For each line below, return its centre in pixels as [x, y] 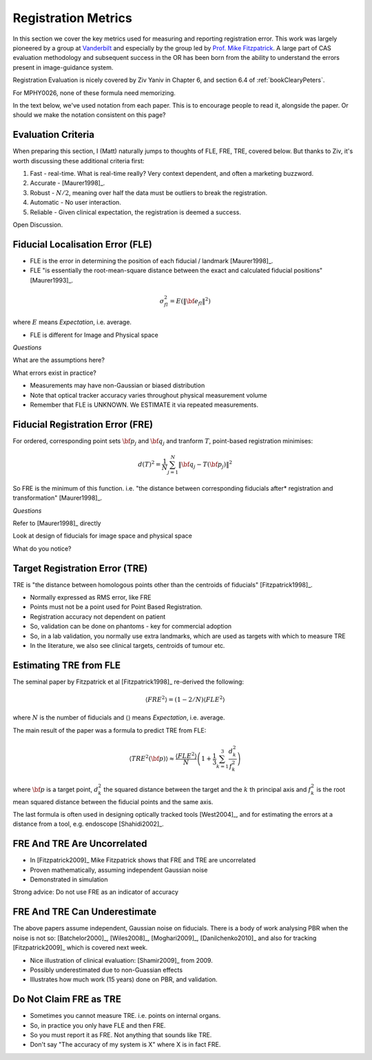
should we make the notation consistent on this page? [89, 115]
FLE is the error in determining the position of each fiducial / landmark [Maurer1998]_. [152, 261]
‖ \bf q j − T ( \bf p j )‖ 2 [205, 465]
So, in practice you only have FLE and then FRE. [98, 1025]
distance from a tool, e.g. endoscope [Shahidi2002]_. [89, 824]
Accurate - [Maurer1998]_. [68, 183]
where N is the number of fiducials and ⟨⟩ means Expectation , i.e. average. [119, 717]
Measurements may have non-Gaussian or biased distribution [117, 385]
